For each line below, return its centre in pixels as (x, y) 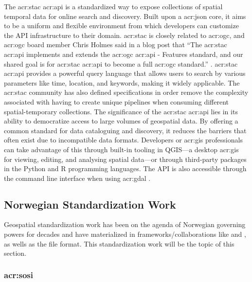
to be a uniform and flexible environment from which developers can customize (121, 26)
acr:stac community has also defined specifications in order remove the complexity (126, 92)
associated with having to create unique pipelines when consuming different (116, 101)
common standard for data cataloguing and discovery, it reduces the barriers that (125, 130)
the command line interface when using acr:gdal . (77, 178)
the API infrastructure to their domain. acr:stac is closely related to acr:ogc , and (124, 35)
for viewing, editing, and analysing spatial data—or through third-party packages (125, 159)
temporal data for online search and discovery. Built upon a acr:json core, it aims (125, 16)
